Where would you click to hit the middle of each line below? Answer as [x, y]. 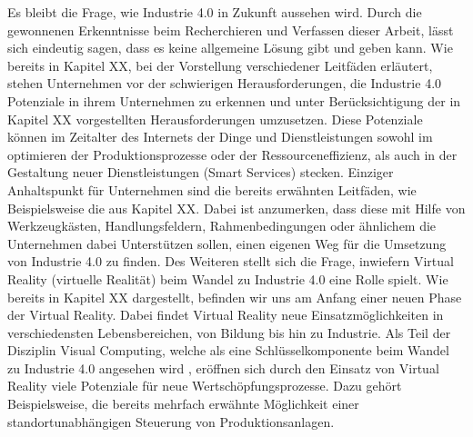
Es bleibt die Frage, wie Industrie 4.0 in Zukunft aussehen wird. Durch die [215, 12]
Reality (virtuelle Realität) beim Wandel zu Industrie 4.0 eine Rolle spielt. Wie [228, 278]
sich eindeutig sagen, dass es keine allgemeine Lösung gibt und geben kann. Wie [230, 48]
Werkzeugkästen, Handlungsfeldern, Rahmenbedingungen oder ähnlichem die [222, 226]
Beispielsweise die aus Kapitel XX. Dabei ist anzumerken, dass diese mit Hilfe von [236, 208]
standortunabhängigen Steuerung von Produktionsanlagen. [171, 421]
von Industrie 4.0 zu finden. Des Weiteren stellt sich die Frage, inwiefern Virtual [231, 261]
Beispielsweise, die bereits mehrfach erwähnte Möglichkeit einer [183, 404]
